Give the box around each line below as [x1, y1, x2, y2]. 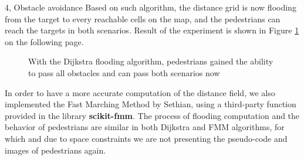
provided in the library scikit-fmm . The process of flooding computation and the [5, 109, 300, 121]
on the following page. [5, 35, 84, 47]
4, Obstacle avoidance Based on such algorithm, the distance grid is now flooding [5, 1, 296, 13]
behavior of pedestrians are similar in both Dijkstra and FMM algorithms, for [5, 121, 285, 133]
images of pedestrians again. [5, 144, 106, 156]
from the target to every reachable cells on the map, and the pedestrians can [5, 12, 281, 25]
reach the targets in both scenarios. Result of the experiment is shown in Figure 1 [5, 24, 299, 36]
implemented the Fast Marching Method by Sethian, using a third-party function [5, 98, 296, 110]
